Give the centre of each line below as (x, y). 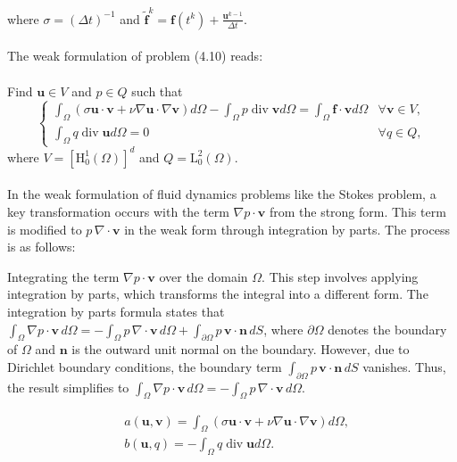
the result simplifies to (68, 387)
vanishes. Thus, (404, 366)
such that (157, 91)
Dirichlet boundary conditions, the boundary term (145, 366)
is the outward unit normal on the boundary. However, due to (241, 349)
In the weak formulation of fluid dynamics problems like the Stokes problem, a (222, 194)
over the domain (204, 276)
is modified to (45, 229)
